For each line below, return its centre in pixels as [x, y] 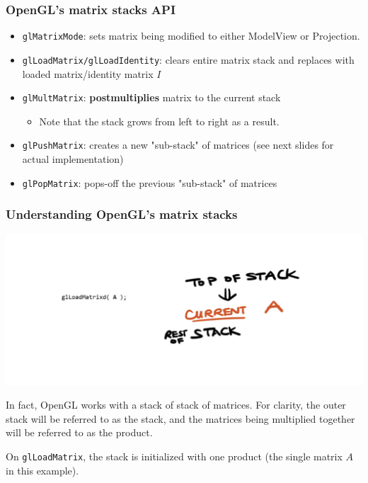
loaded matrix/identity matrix [88, 73]
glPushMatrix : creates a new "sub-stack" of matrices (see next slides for [178, 145]
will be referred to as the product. [79, 432]
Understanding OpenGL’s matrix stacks [122, 214]
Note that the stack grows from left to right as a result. [159, 121]
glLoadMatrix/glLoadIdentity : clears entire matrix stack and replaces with [188, 59]
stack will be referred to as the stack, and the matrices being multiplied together [180, 418]
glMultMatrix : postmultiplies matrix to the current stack [151, 97]
